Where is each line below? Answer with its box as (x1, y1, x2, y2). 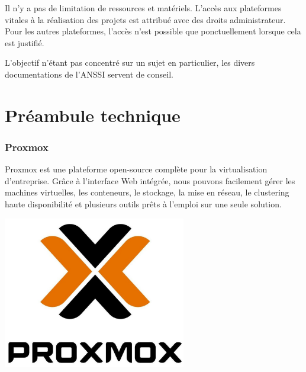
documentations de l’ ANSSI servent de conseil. (5, 68, 173, 80)
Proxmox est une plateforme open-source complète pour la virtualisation (5, 163, 268, 175)
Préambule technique (5, 102, 181, 127)
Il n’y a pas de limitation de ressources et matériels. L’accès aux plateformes (5, 2, 282, 14)
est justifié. (5, 36, 44, 49)
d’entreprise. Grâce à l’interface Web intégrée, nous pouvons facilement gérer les (5, 174, 295, 187)
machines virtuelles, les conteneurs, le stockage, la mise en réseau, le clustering (5, 186, 289, 198)
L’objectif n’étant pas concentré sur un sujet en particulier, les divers (5, 56, 255, 69)
